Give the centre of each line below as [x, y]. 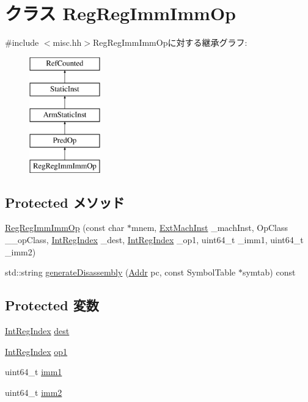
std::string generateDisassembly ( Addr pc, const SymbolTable [120, 272]
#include [22, 42]
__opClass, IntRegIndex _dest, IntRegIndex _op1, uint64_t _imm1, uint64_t [154, 240]
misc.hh [67, 42]
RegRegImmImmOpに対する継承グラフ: [170, 42]
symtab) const [269, 272]
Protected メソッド [65, 202]
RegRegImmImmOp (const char [65, 228]
